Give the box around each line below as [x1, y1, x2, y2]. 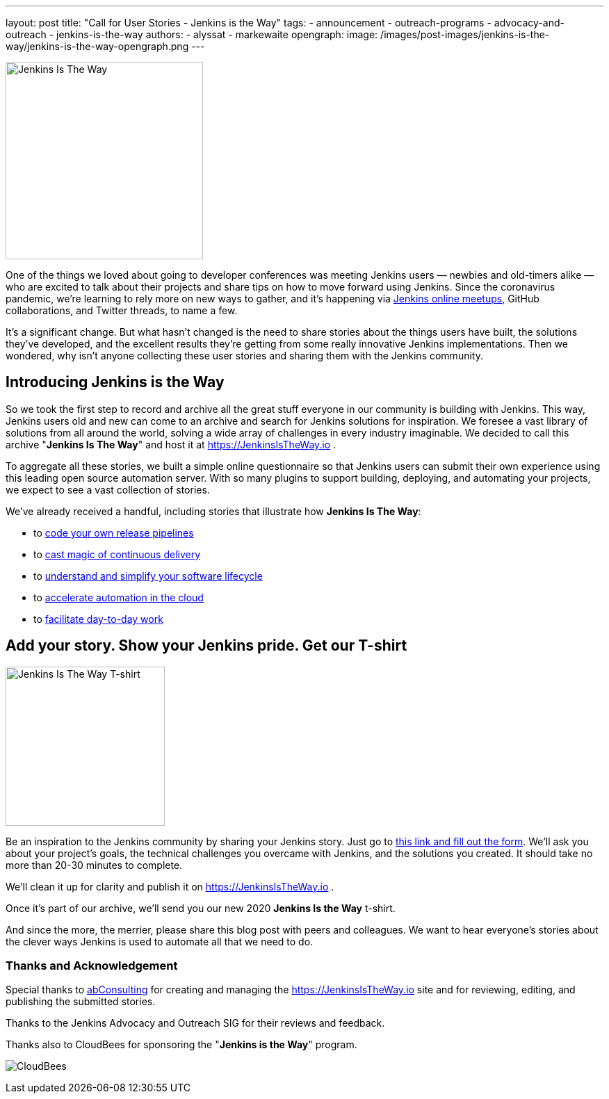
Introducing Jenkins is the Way [6, 373, 225, 391]
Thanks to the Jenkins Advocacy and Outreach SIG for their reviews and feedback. [6, 1017, 385, 1029]
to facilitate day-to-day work [33, 612, 163, 625]
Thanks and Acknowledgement [6, 959, 178, 973]
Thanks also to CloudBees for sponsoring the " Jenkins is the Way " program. [6, 1039, 357, 1051]
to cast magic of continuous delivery [33, 548, 201, 560]
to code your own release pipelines [33, 526, 194, 539]
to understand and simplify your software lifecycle [33, 569, 263, 582]
